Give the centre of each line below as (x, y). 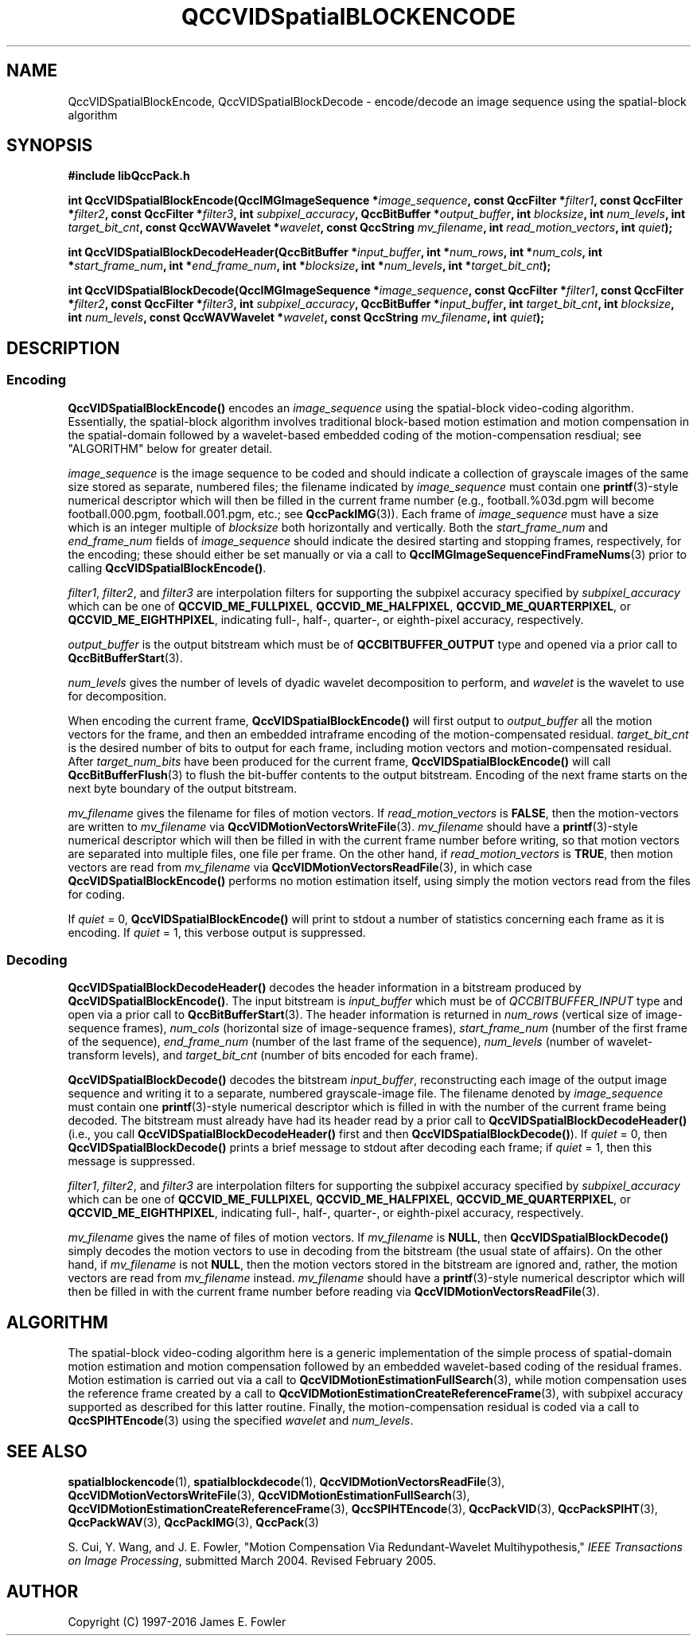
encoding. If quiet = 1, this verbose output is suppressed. (217, 932)
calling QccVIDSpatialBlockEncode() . (167, 567)
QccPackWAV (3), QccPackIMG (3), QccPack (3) (193, 1523)
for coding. (97, 894)
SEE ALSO (47, 1451)
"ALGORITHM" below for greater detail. (170, 448)
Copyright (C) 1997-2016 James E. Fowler (177, 1621)
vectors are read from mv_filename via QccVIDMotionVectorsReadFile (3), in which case (300, 867)
